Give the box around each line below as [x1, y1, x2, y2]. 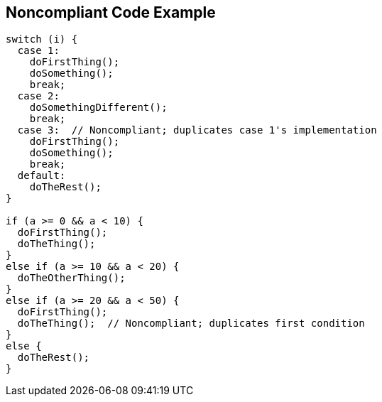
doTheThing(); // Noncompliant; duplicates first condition [17, 317, 365, 330]
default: [17, 170, 66, 182]
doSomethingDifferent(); [29, 102, 168, 114]
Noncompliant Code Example [6, 4, 216, 21]
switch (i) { [6, 33, 78, 45]
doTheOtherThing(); [17, 272, 126, 284]
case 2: [17, 90, 60, 102]
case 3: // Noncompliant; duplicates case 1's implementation [17, 124, 377, 136]
